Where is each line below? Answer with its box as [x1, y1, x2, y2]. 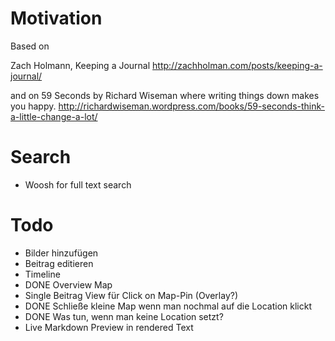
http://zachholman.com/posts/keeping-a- [152, 59, 323, 71]
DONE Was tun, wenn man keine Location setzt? [24, 310, 224, 322]
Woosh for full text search [24, 178, 132, 191]
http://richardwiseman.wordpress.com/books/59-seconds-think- [58, 100, 325, 112]
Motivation [10, 7, 103, 30]
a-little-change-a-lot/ [10, 110, 98, 122]
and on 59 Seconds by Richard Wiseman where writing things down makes [10, 89, 320, 101]
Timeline [24, 268, 61, 280]
